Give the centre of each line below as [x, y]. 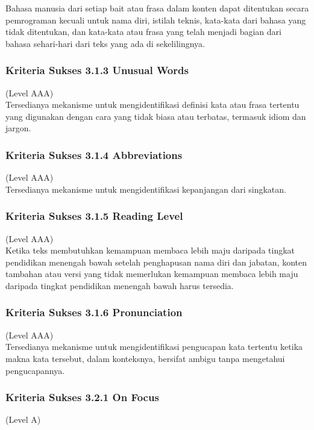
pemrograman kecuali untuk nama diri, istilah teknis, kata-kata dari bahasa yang [156, 20]
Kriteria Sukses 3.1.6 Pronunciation [94, 312]
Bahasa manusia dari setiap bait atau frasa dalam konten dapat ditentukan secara [157, 8]
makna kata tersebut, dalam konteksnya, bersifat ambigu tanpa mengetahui [145, 358]
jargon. [18, 128]
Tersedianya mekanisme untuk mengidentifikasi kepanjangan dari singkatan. [146, 189]
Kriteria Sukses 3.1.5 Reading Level [94, 216]
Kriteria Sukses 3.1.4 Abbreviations [94, 154]
